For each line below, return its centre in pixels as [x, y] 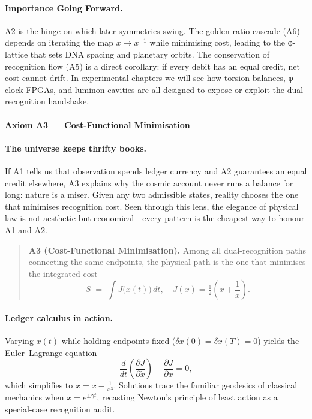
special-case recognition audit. [60, 409]
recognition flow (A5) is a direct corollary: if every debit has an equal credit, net [152, 66]
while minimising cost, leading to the [217, 42]
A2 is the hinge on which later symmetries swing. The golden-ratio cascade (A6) [152, 30]
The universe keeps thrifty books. [76, 148]
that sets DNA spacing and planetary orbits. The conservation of [150, 54]
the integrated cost [63, 273]
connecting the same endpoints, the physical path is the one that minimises [167, 262]
